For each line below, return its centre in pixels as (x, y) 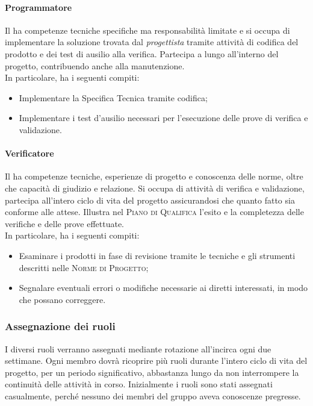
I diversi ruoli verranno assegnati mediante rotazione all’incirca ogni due (138, 348)
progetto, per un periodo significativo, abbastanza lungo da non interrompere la (152, 372)
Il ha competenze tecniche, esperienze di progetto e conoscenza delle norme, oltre (154, 176)
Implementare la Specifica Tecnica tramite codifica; (113, 97)
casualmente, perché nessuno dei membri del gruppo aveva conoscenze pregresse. (153, 395)
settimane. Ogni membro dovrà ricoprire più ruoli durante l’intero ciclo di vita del (156, 361)
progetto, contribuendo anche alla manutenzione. (95, 65)
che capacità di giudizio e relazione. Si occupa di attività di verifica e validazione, (155, 188)
